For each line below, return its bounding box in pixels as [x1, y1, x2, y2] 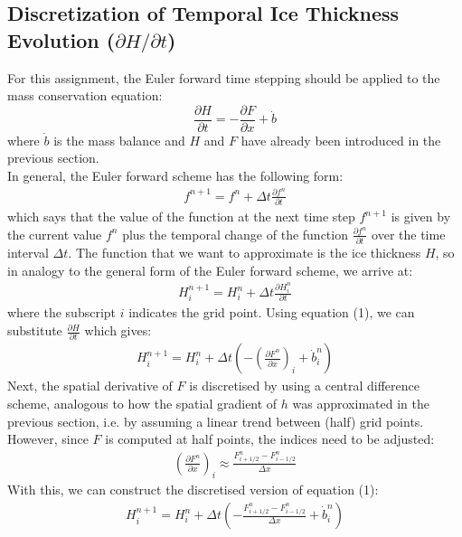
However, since [7, 429, 89, 448]
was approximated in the [292, 394, 429, 412]
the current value [7, 224, 102, 243]
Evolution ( [7, 25, 116, 53]
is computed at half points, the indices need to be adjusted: [105, 429, 435, 448]
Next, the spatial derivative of [7, 376, 173, 395]
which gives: [84, 321, 152, 340]
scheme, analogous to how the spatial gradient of [7, 394, 278, 412]
